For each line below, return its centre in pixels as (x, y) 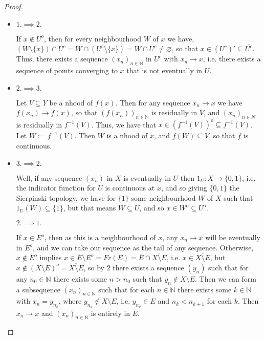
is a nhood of (127, 135)
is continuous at (130, 188)
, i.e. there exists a (232, 59)
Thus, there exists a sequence (62, 59)
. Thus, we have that (124, 124)
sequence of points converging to (67, 70)
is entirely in (111, 313)
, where (70, 301)
